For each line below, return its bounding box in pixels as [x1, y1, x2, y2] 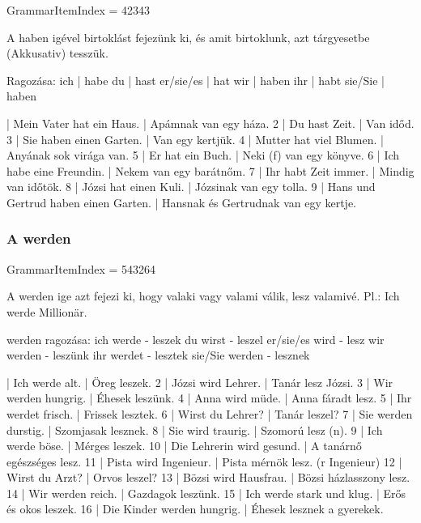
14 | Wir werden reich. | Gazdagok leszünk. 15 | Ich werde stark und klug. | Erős [6, 484, 406, 501]
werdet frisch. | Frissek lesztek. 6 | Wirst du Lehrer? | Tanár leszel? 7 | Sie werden [6, 405, 413, 422]
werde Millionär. [6, 303, 87, 320]
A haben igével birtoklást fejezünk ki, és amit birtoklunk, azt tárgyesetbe [6, 28, 370, 45]
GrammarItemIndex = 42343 [6, 2, 151, 18]
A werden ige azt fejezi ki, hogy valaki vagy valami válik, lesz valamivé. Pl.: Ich [6, 287, 400, 304]
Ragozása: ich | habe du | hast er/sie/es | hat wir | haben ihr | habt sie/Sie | [6, 71, 385, 88]
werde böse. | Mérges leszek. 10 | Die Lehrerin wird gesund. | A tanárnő [6, 437, 362, 454]
